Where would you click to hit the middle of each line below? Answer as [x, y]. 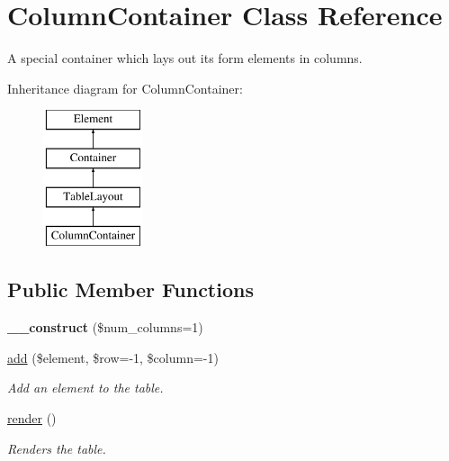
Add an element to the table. [85, 388]
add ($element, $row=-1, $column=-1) [113, 357]
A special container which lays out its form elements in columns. [185, 58]
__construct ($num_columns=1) [105, 327]
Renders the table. [57, 448]
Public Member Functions [130, 289]
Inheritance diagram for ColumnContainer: [125, 88]
